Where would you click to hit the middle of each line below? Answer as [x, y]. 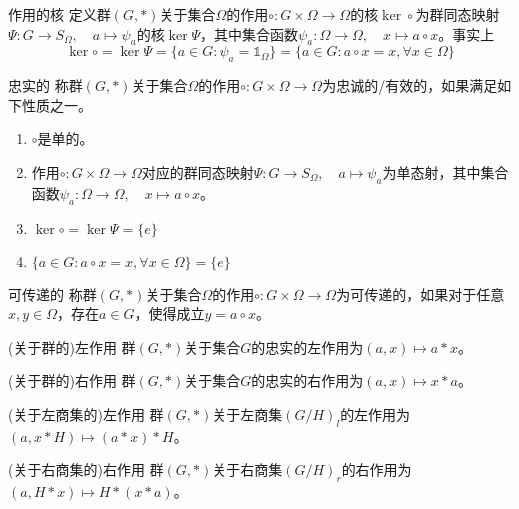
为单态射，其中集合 [445, 171]
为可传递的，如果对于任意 [420, 293]
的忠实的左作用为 [307, 346]
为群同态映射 [457, 14]
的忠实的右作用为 [307, 380]
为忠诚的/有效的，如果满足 [410, 85]
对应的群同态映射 [197, 171]
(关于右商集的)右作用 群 [86, 469]
